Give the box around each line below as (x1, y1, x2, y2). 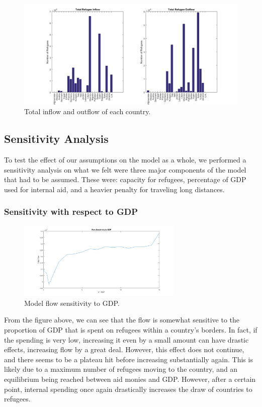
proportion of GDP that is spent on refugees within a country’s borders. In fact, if (4, 324, 257, 335)
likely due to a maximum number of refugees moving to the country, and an (4, 364, 238, 374)
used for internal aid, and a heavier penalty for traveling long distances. (4, 184, 225, 194)
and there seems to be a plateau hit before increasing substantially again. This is (4, 354, 253, 364)
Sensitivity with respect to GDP (4, 205, 138, 218)
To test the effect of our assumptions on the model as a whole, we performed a (4, 154, 246, 165)
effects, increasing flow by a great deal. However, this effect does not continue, (4, 344, 244, 355)
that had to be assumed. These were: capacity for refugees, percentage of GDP (4, 174, 246, 185)
